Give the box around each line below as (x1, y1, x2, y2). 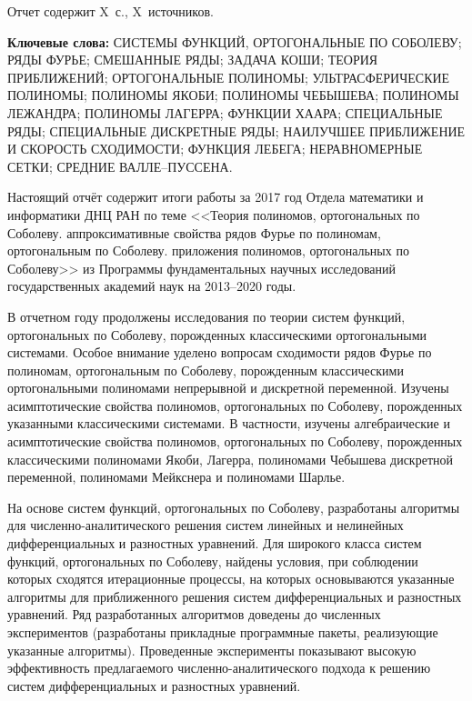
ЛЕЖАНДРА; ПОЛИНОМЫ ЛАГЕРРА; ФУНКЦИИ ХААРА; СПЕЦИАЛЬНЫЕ (7, 103, 443, 122)
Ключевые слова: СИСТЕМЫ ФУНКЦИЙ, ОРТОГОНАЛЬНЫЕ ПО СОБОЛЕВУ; (7, 32, 462, 51)
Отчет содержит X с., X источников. (7, 2, 214, 20)
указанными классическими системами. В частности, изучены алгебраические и (7, 414, 450, 433)
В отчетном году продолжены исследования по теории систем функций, (7, 306, 406, 325)
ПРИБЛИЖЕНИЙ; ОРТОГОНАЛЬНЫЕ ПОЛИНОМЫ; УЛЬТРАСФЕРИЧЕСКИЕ (7, 67, 450, 86)
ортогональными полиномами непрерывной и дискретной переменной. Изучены (7, 378, 449, 397)
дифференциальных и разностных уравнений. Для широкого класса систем (7, 534, 422, 553)
